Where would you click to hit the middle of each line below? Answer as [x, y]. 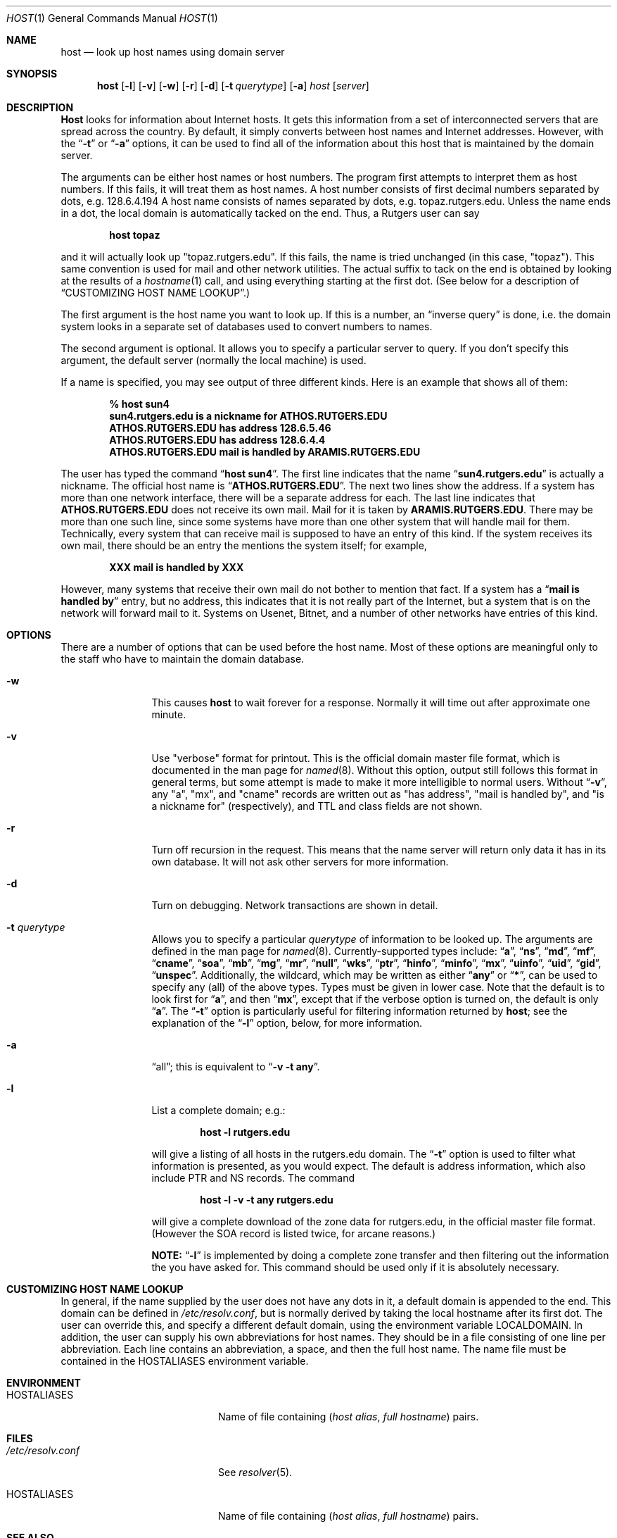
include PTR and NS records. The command [253, 1178]
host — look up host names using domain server [173, 52]
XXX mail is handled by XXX [177, 567]
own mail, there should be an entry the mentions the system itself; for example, [244, 545]
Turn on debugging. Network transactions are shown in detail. [295, 905]
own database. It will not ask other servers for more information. [300, 862]
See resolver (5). [255, 1472]
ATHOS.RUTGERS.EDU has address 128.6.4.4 [217, 440]
